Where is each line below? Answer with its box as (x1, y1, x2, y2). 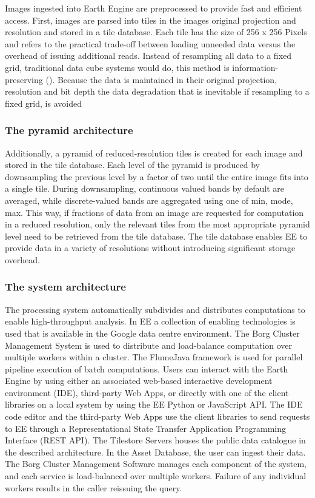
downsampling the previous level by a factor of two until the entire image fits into (5, 170, 308, 183)
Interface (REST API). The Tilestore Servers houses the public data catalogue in (5, 434, 306, 446)
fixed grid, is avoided (5, 96, 82, 109)
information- (232, 61, 279, 73)
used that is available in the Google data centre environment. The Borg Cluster (5, 326, 300, 339)
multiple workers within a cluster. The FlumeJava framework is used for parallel (5, 351, 303, 363)
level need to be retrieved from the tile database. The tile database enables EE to (5, 229, 308, 242)
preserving (5, 73, 43, 86)
